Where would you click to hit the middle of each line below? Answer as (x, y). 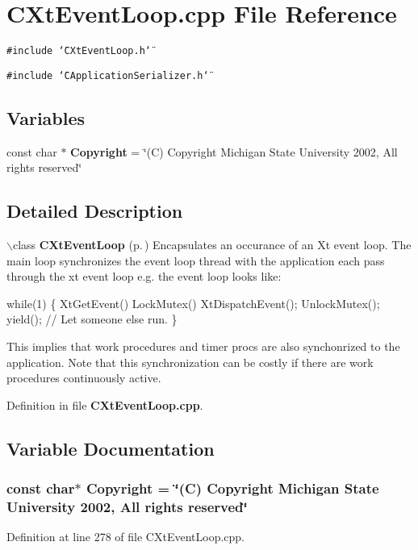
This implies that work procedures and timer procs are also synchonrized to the (203, 346)
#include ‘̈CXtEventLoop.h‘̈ (79, 51)
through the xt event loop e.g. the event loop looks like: (144, 276)
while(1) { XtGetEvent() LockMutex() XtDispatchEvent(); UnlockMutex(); (193, 303)
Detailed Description (95, 211)
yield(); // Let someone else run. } (92, 319)
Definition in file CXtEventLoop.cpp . (105, 404)
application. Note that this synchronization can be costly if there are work (190, 362)
